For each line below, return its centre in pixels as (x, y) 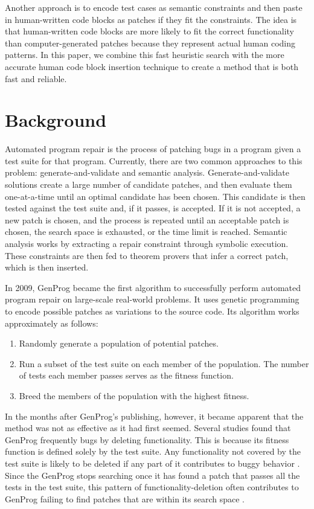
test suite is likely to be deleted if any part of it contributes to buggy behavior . (152, 463)
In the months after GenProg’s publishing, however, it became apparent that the (154, 416)
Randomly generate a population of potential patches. (119, 343)
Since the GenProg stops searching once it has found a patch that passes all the (152, 475)
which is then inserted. (47, 267)
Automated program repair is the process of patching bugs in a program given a (153, 149)
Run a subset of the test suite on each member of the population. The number (164, 363)
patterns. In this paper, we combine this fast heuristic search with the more (145, 55)
